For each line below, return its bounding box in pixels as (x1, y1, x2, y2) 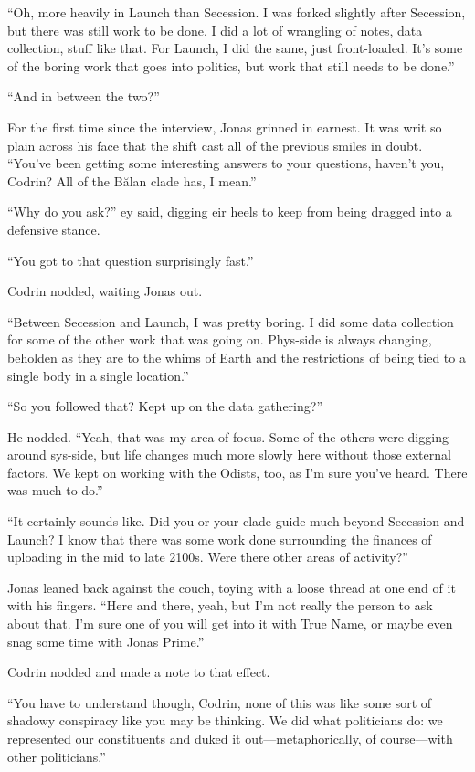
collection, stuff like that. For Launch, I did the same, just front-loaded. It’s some (7, 38, 463, 58)
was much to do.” (7, 481, 103, 500)
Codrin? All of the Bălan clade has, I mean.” (7, 171, 257, 190)
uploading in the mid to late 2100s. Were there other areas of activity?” (7, 547, 408, 566)
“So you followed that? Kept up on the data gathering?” (7, 397, 323, 416)
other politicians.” (7, 746, 106, 766)
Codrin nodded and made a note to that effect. (7, 662, 270, 682)
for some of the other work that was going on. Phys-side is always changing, (7, 330, 432, 349)
